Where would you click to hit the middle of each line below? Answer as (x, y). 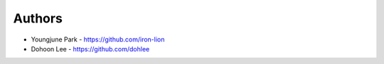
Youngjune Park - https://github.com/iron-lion (98, 39)
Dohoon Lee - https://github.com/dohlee (90, 49)
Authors (38, 18)
